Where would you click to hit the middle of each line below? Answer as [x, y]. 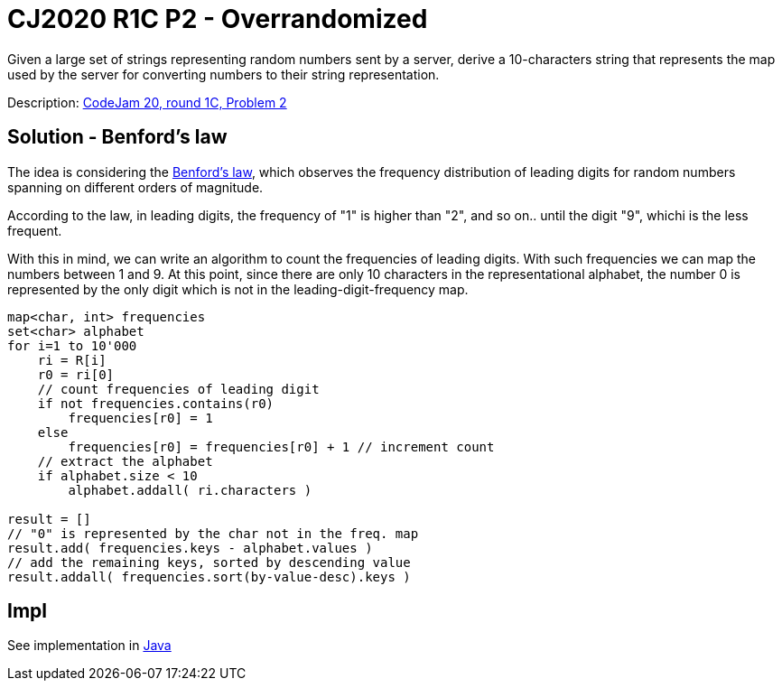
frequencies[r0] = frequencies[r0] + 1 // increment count [281, 446]
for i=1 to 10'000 [72, 345]
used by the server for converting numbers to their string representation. [223, 74]
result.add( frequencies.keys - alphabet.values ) [190, 548]
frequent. [35, 230]
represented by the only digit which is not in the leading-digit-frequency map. [238, 289]
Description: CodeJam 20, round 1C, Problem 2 [147, 102]
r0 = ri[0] [76, 374]
